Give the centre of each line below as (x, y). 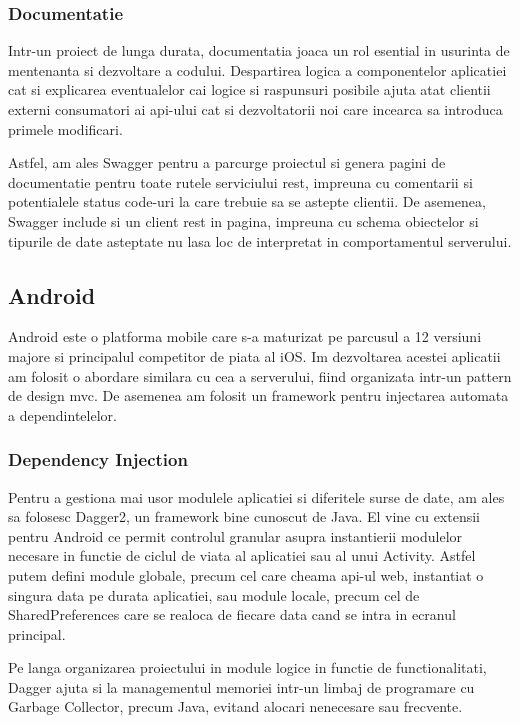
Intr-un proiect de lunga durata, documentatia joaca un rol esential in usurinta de (259, 50)
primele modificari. (65, 128)
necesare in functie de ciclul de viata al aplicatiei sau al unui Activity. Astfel (242, 555)
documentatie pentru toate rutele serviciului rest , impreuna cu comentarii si (240, 181)
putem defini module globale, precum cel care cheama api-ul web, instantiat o (246, 574)
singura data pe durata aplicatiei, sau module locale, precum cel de (214, 594)
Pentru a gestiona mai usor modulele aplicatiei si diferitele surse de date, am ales (256, 496)
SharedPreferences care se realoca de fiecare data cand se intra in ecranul (232, 614)
